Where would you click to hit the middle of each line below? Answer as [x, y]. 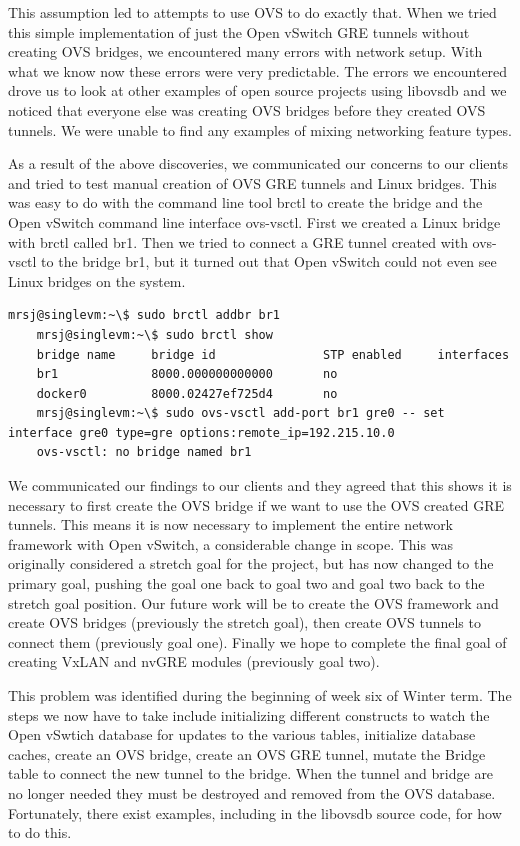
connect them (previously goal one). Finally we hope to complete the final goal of [257, 641]
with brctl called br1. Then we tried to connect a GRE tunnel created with [238, 241]
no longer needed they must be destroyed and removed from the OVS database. [252, 792]
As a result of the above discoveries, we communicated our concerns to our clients [258, 163]
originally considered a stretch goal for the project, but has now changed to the [251, 563]
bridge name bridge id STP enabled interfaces [273, 354]
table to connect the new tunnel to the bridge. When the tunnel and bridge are [251, 773]
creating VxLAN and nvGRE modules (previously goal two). [194, 661]
